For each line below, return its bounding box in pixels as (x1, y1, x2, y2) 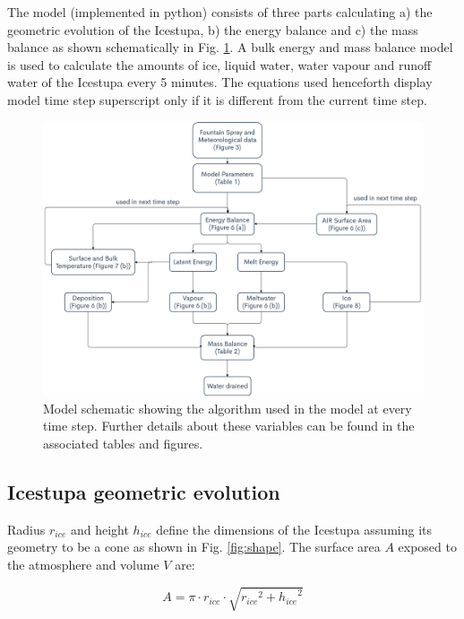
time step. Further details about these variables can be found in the (43, 416, 415, 435)
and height (70, 519, 129, 538)
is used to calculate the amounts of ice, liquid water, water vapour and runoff (7, 55, 432, 74)
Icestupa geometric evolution (7, 477, 280, 505)
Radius (7, 519, 46, 538)
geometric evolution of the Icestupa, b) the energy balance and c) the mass (7, 20, 418, 39)
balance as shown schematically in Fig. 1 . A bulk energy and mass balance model (7, 38, 453, 57)
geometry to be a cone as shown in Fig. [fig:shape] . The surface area (7, 537, 381, 556)
